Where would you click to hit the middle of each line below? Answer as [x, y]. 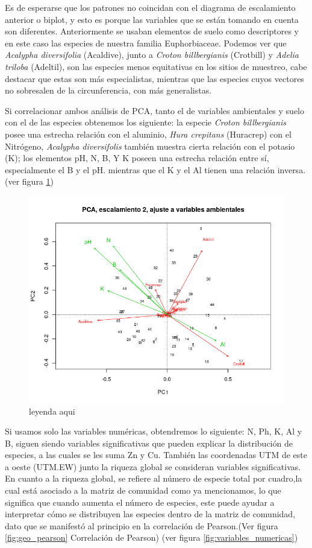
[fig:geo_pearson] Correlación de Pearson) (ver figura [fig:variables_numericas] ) [151, 537]
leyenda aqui [52, 411]
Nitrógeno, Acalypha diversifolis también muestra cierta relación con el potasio [150, 146]
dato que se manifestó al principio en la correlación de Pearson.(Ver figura [142, 525]
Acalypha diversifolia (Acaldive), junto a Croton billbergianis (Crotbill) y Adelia [152, 55]
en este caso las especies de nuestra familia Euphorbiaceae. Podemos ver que [146, 43]
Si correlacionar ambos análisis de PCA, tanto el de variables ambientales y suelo [154, 110]
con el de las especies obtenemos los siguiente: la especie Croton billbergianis [145, 122]
